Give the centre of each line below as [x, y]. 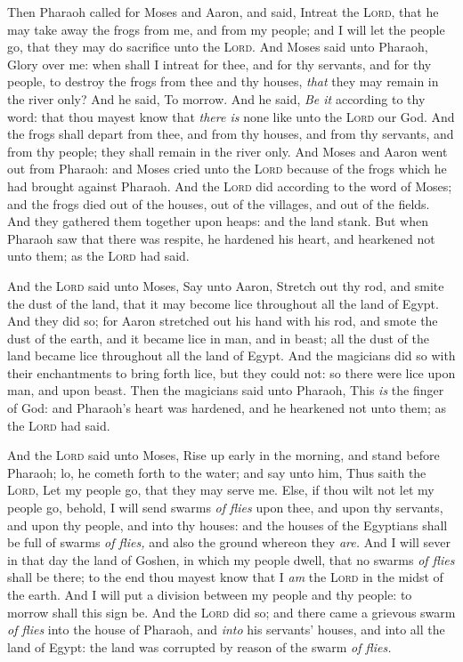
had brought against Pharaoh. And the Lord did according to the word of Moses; [230, 186]
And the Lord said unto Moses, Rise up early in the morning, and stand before [223, 455]
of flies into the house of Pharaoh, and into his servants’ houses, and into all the [226, 630]
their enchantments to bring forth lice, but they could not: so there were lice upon [231, 372]
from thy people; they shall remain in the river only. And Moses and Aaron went [227, 151]
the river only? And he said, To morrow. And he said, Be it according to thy [216, 98]
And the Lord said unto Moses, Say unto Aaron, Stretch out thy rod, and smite [226, 285]
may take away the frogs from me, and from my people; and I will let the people [226, 29]
